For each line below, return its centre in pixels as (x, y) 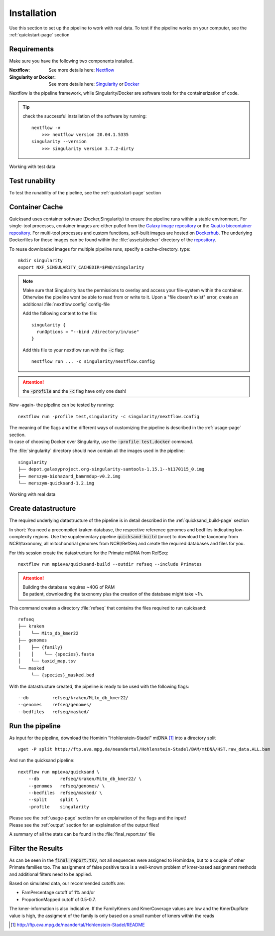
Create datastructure (43, 509)
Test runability (32, 181)
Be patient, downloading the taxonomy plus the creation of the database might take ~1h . (113, 594)
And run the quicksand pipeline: (42, 761)
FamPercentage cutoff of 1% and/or (58, 893)
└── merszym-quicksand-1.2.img (56, 483)
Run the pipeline (35, 726)
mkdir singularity (41, 260)
